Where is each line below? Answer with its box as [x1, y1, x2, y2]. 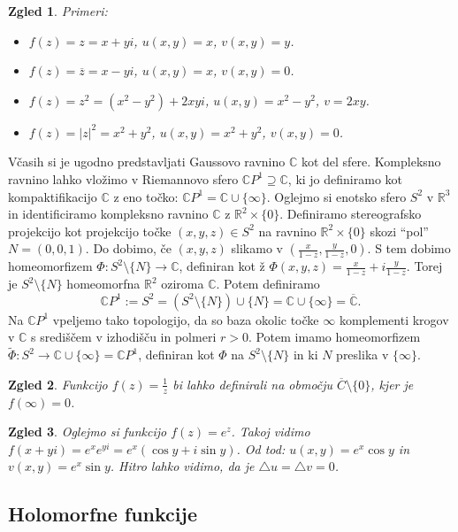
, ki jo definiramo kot [287, 169, 402, 188]
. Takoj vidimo [231, 422, 310, 441]
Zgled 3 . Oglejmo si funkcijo [8, 422, 167, 441]
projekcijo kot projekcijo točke [8, 221, 172, 240]
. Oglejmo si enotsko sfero [266, 187, 407, 205]
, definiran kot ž [179, 257, 265, 275]
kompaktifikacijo [8, 187, 97, 205]
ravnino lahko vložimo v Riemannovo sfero [8, 169, 239, 188]
